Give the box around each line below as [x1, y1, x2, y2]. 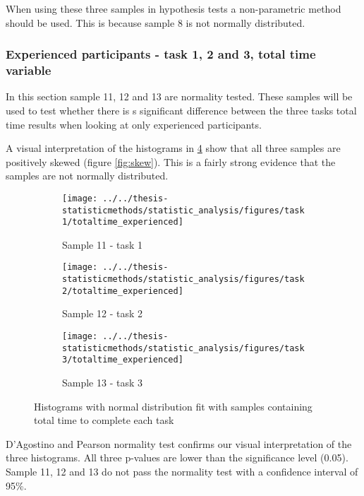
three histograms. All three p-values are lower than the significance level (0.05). [6, 450, 348, 465]
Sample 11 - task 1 [62, 237, 143, 252]
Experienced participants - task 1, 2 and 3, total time [6, 45, 316, 63]
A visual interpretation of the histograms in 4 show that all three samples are [6, 141, 341, 155]
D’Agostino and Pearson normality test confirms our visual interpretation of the [6, 436, 352, 451]
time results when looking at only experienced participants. [6, 117, 262, 131]
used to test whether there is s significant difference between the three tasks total [6, 102, 357, 117]
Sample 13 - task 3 [62, 374, 143, 389]
